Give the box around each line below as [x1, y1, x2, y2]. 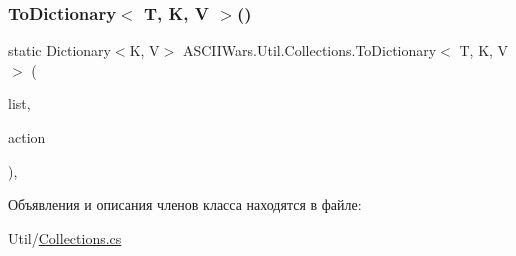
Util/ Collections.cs [8, 227, 122, 248]
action [8, 127, 46, 147]
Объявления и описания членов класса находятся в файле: [8, 194, 362, 215]
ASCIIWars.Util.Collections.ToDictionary [182, 40, 437, 61]
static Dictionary [8, 40, 111, 61]
